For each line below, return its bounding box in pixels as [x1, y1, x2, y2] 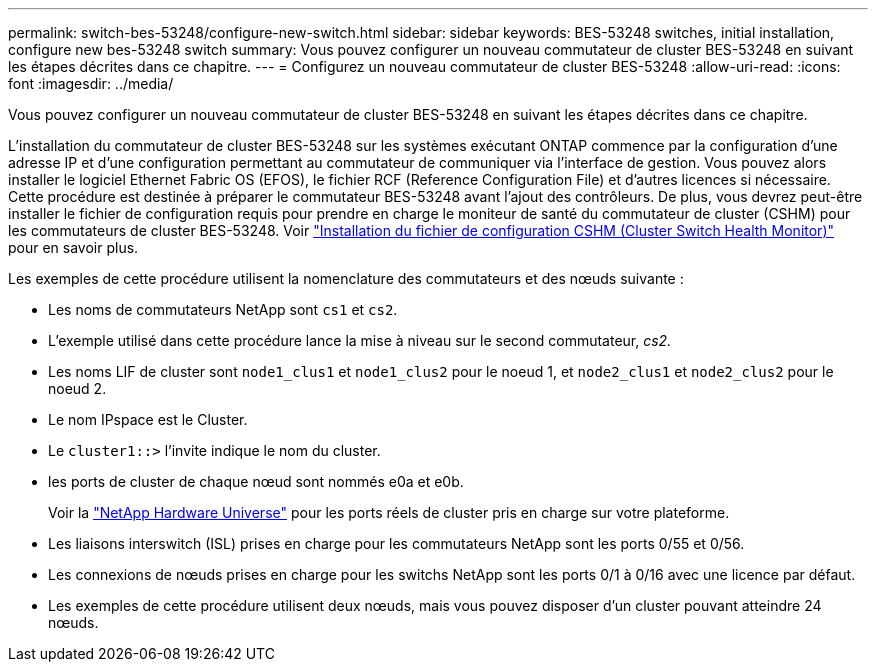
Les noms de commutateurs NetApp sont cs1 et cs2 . [48, 301, 398, 318]
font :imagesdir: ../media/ [8, 75, 174, 92]
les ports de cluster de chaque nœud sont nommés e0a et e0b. [48, 473, 464, 490]
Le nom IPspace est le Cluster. [48, 411, 248, 428]
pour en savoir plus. [8, 239, 139, 256]
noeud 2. [48, 380, 107, 397]
